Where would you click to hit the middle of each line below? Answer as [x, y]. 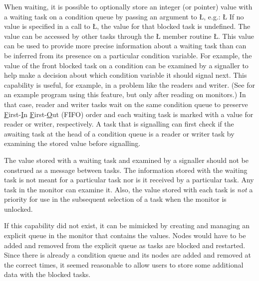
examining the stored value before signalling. [72, 143]
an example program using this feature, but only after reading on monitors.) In [125, 94]
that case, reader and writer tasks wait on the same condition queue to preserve [126, 104]
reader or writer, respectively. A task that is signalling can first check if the [119, 124]
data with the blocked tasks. [47, 274]
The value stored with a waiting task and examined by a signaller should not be [126, 160]
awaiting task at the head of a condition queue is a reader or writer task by [119, 133]
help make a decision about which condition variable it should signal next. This [126, 75]
